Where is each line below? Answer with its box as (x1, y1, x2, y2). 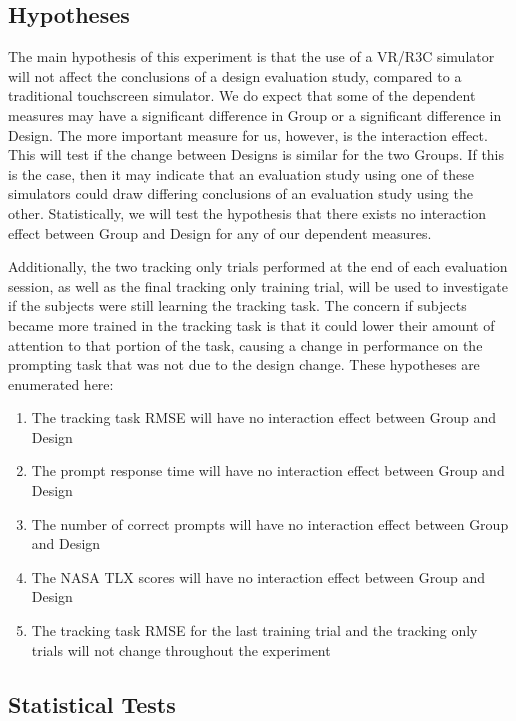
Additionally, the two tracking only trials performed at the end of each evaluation (8, 256, 508, 277)
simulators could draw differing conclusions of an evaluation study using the (8, 183, 473, 204)
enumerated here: (8, 373, 114, 394)
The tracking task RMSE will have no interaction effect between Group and (31, 407, 497, 428)
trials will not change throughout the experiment (31, 639, 331, 660)
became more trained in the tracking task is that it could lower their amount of (8, 314, 495, 335)
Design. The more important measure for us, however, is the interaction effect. (8, 124, 488, 145)
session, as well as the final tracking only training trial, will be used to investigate (8, 275, 508, 296)
